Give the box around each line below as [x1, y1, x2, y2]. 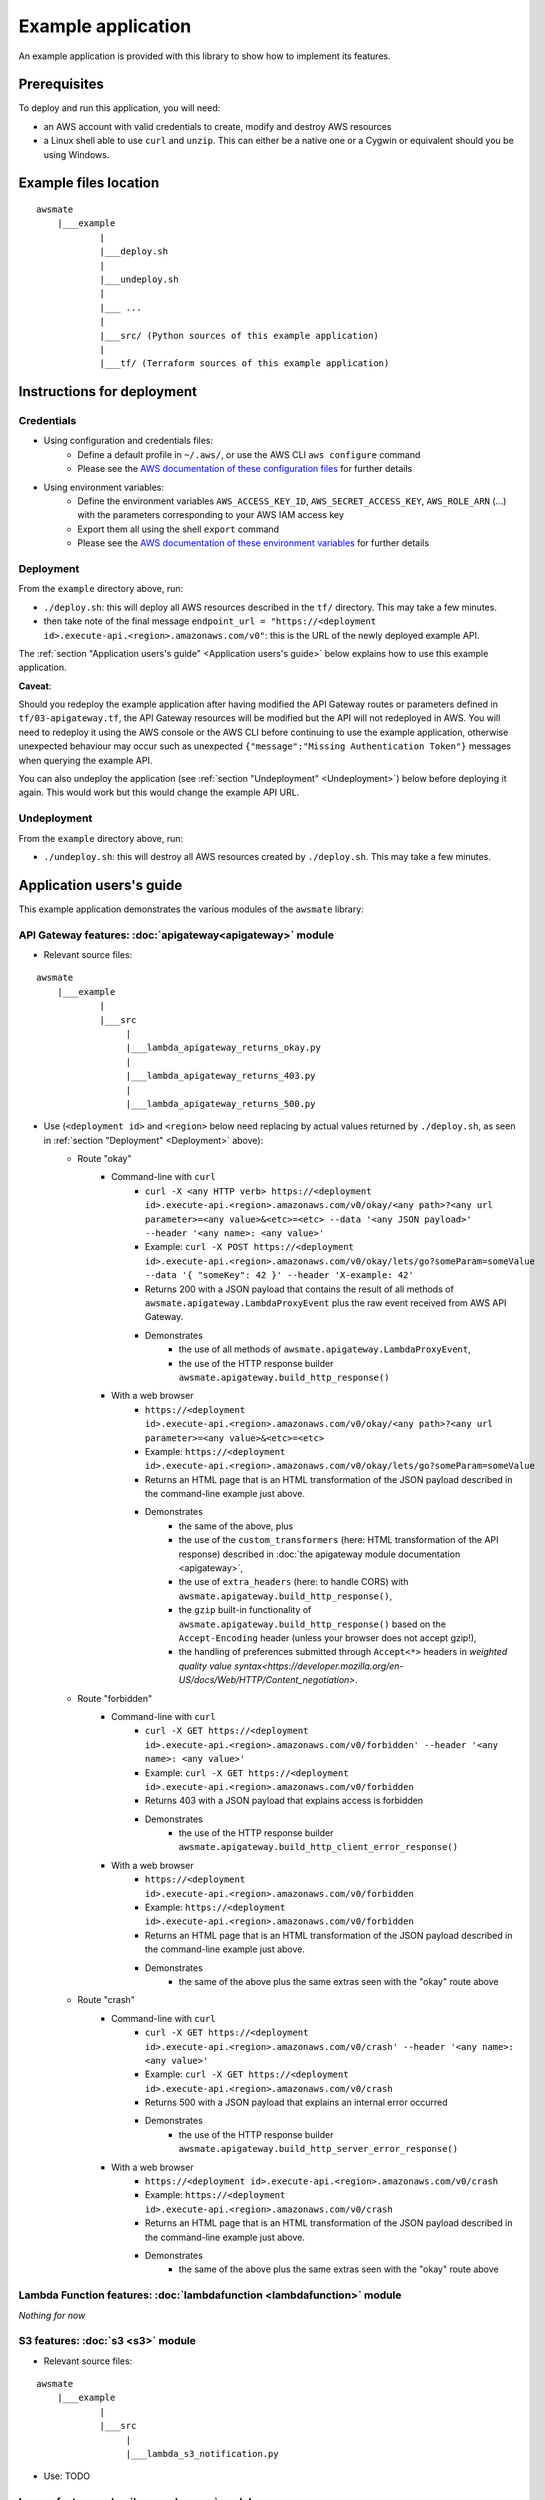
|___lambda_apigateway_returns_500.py [125, 1098, 316, 1109]
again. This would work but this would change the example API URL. [18, 786, 300, 799]
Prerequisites [18, 76, 104, 93]
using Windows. [43, 148, 110, 160]
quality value [178, 1660, 232, 1672]
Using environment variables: [43, 481, 165, 493]
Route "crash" [77, 1994, 135, 2006]
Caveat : [18, 680, 52, 692]
